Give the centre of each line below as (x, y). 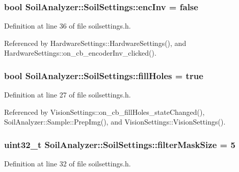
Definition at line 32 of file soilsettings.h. (68, 164)
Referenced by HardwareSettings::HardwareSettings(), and (95, 43)
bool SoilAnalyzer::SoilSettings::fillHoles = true (104, 75)
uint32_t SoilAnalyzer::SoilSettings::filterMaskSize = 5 (120, 144)
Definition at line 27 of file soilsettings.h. (68, 95)
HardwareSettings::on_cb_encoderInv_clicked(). (80, 53)
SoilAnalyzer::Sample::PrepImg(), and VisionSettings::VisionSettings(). (115, 122)
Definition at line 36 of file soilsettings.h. (68, 26)
